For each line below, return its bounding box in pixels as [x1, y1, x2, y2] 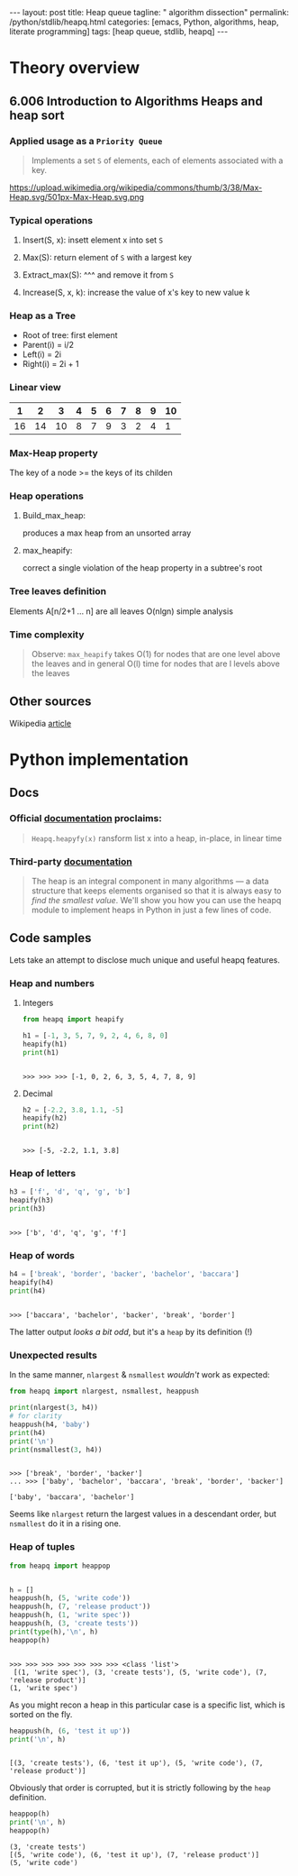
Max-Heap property [9, 446, 99, 459]
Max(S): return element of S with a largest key [22, 252, 192, 263]
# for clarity [9, 1412, 63, 1421]
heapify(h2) [22, 1113, 68, 1123]
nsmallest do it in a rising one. [9, 1518, 122, 1529]
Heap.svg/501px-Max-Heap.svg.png [9, 191, 145, 202]
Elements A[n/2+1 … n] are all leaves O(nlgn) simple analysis [9, 606, 234, 617]
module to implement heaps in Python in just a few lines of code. [31, 904, 272, 915]
